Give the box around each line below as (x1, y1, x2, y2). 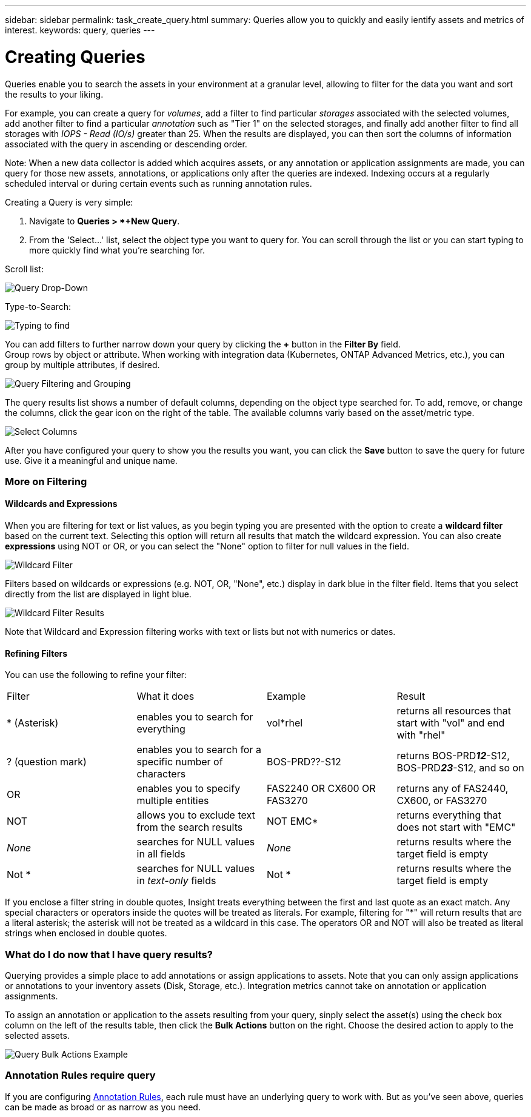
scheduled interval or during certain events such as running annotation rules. (5, 178, 312, 189)
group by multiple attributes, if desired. (5, 359, 160, 370)
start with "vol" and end (396, 717, 505, 730)
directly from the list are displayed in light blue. (5, 589, 192, 600)
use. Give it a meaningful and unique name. (5, 455, 178, 466)
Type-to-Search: (5, 301, 71, 312)
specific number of (136, 756, 223, 768)
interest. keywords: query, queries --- (5, 25, 155, 35)
